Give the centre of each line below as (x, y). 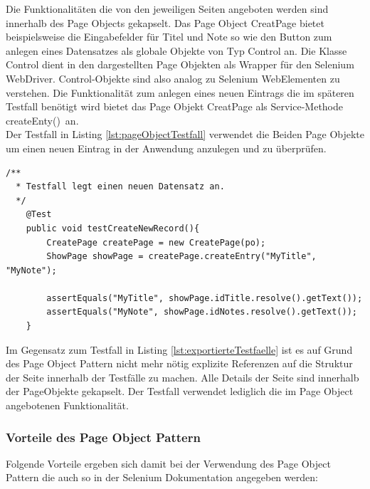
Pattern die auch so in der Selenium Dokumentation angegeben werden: (162, 477)
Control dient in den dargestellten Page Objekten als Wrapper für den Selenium (180, 64)
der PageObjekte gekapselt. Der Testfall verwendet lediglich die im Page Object (180, 391)
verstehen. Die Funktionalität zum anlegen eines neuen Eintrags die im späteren (180, 92)
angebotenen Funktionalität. (67, 405)
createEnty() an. (42, 120)
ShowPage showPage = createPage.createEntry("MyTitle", (181, 257)
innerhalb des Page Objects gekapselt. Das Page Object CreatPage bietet (165, 22)
